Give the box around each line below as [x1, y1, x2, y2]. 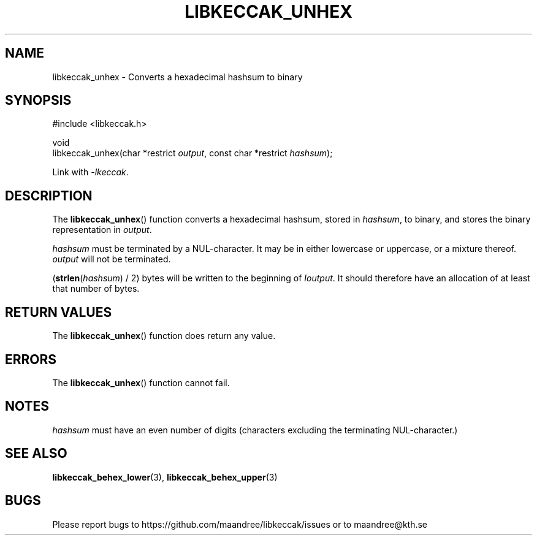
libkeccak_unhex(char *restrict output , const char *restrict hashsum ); [52, 148, 333, 159]
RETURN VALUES [5, 304, 112, 320]
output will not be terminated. [52, 254, 171, 265]
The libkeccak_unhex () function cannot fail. [52, 377, 230, 388]
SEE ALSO [5, 446, 67, 462]
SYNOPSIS [5, 93, 72, 108]
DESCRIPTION [5, 188, 93, 203]
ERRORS [5, 351, 57, 367]
